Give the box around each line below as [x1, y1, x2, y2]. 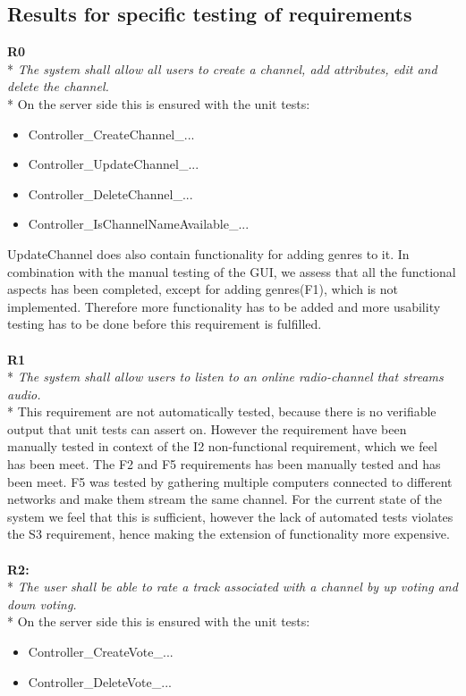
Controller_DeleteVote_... [28, 672, 172, 691]
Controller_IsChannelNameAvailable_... [28, 214, 250, 233]
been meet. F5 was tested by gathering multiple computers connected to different [7, 472, 453, 491]
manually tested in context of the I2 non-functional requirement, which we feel [7, 437, 437, 456]
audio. [7, 384, 41, 403]
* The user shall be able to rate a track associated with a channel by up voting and [7, 577, 458, 596]
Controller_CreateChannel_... [28, 124, 195, 143]
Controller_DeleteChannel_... [28, 184, 193, 203]
